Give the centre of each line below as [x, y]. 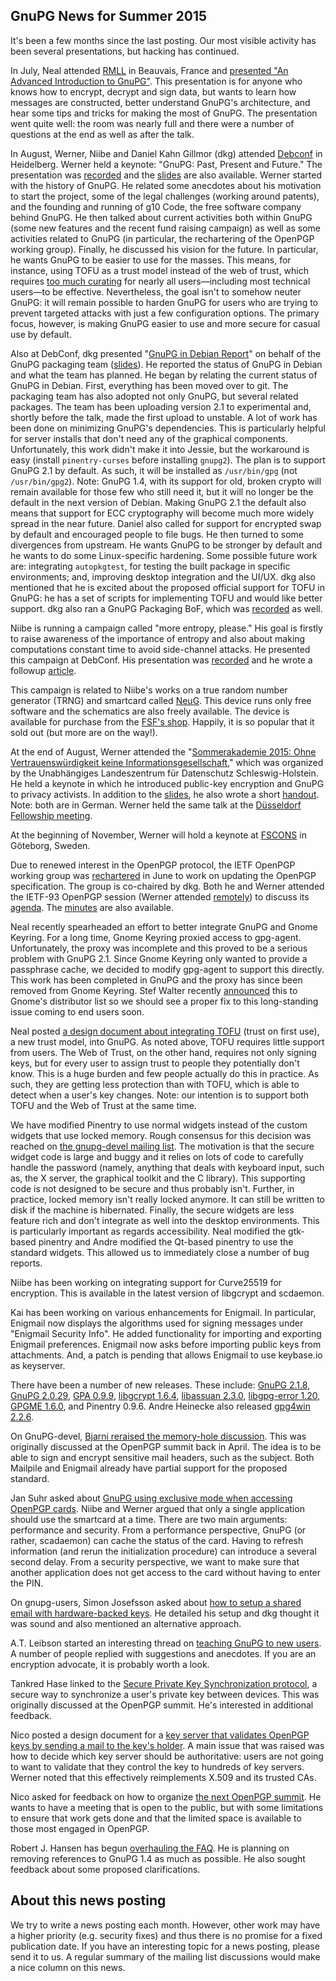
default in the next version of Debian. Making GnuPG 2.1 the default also [158, 502]
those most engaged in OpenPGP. [80, 1828]
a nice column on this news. [68, 1967]
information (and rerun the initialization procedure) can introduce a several [163, 1551]
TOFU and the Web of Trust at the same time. [103, 1105]
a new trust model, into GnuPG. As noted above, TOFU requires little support [167, 1041]
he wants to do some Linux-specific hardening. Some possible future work [164, 555]
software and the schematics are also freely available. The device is [150, 711]
